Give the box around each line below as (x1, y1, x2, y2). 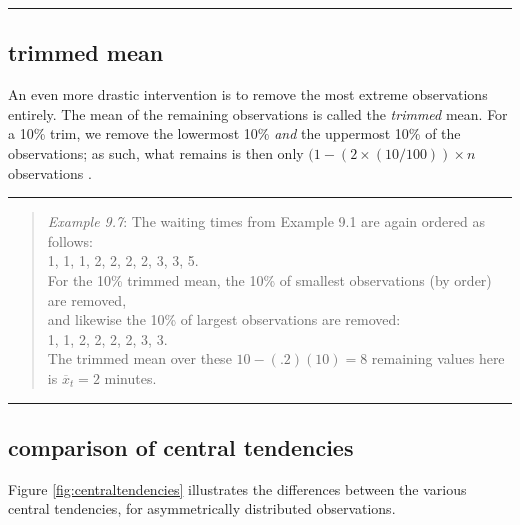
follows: (47, 230, 93, 251)
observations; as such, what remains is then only (8, 142, 304, 163)
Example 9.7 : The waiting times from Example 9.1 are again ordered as (47, 211, 485, 232)
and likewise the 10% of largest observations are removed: (47, 309, 401, 330)
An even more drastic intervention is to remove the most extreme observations (8, 84, 488, 105)
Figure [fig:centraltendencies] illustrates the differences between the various (8, 478, 467, 499)
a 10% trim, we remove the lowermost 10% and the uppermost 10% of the (8, 123, 461, 144)
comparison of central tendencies (8, 431, 354, 462)
